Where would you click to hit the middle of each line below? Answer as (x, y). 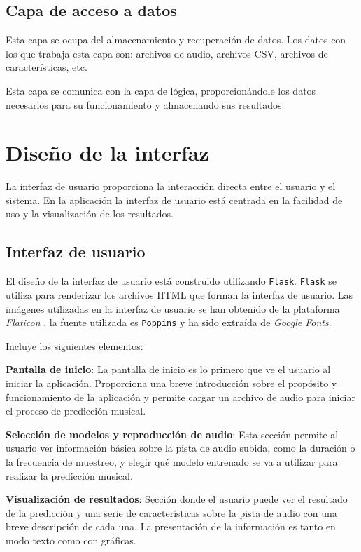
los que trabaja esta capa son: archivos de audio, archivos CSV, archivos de (167, 53)
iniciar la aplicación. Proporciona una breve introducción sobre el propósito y (171, 383)
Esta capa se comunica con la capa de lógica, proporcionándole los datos (161, 90)
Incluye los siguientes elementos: (75, 345)
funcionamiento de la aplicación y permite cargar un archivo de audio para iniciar (180, 397)
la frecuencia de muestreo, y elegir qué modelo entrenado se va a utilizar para (172, 461)
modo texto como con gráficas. (71, 540)
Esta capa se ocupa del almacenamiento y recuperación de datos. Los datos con (176, 40)
